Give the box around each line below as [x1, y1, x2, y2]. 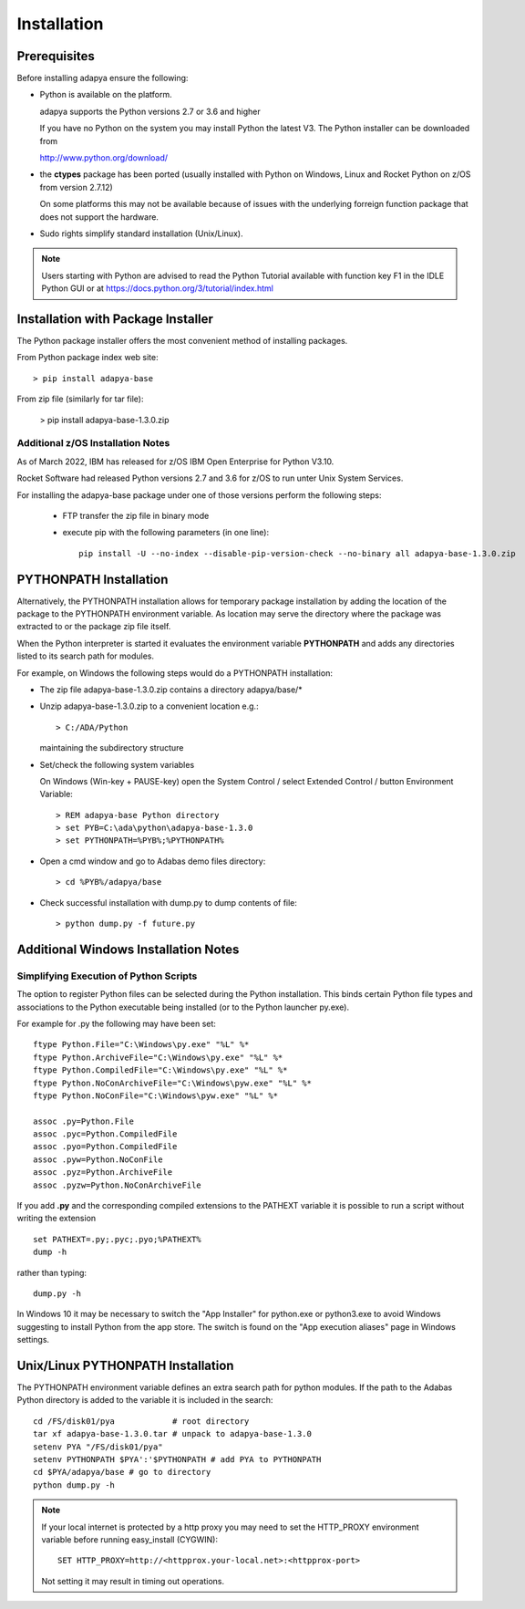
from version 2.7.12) [39, 182, 113, 192]
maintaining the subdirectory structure [39, 742, 184, 753]
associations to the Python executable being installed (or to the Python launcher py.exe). [16, 1002, 350, 1012]
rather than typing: [16, 1267, 87, 1278]
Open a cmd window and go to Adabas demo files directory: [39, 856, 266, 867]
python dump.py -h [33, 1479, 116, 1490]
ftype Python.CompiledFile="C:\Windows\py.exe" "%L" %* [33, 1065, 288, 1075]
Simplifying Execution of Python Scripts [16, 970, 198, 982]
